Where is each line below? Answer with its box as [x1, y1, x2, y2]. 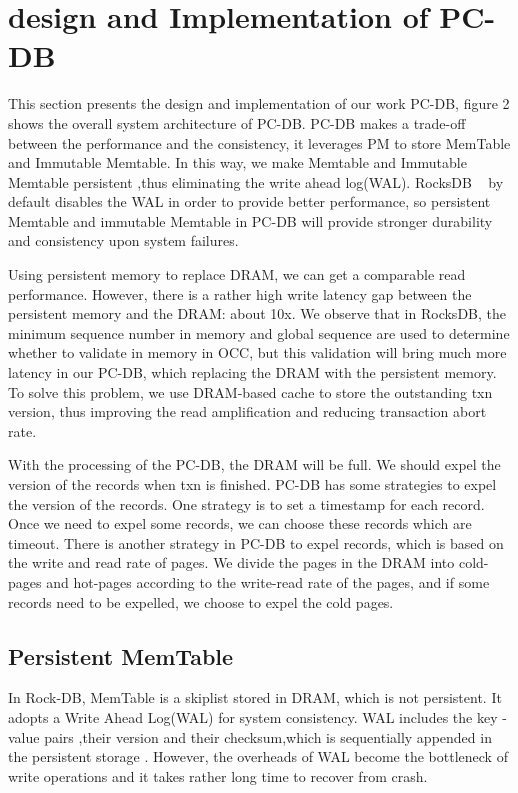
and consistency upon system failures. [8, 230, 239, 251]
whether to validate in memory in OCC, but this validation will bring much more [8, 342, 507, 363]
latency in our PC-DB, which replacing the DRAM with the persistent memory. [8, 362, 497, 383]
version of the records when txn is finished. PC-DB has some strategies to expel [8, 474, 497, 494]
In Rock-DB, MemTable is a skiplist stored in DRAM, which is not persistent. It [8, 687, 502, 708]
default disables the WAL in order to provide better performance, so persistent [8, 191, 491, 212]
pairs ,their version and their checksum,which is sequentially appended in [44, 726, 492, 747]
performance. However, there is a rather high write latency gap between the [8, 283, 472, 304]
